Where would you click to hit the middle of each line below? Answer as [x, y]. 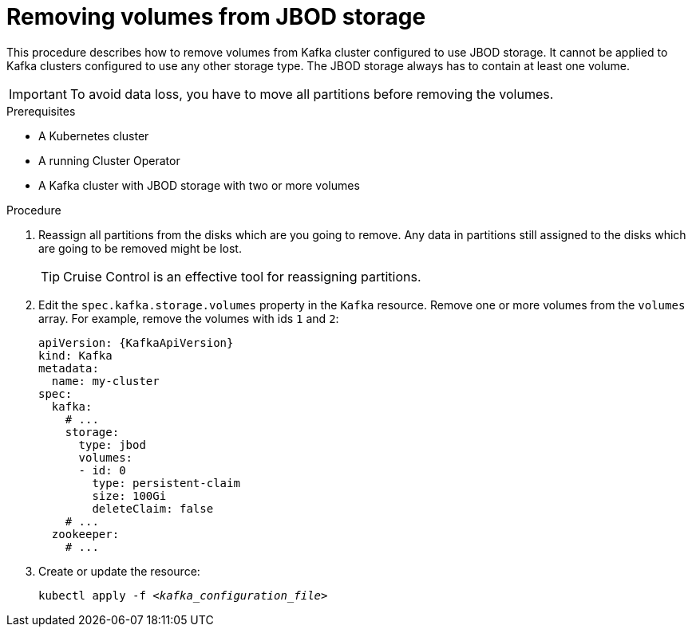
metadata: [69, 368]
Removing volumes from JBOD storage [216, 17]
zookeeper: [85, 534]
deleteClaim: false [153, 508]
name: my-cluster [105, 381]
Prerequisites [41, 111]
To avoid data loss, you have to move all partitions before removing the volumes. [312, 94]
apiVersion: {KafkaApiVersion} [136, 342]
